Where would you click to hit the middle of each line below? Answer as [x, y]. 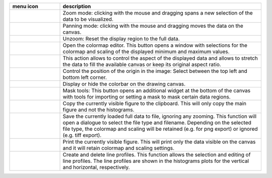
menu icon [25, 6]
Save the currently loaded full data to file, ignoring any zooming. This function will [160, 116]
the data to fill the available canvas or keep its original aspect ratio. [142, 64]
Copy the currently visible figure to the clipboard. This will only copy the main [155, 103]
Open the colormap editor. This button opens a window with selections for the [155, 45]
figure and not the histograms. [98, 110]
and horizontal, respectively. [96, 167]
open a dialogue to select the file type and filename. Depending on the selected [157, 122]
